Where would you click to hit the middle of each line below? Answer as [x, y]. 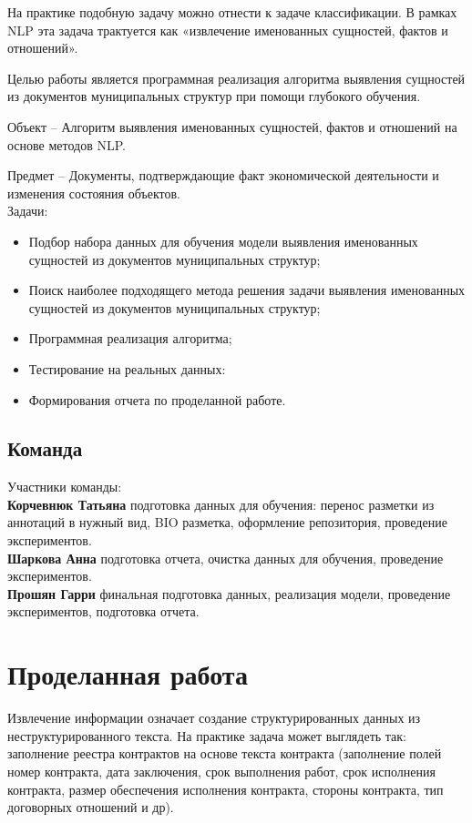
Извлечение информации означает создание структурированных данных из [214, 718]
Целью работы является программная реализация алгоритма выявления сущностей [236, 78]
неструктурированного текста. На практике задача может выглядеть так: [207, 735]
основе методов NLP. [67, 144]
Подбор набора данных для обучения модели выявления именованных [223, 241]
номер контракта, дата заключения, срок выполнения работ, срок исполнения [221, 771]
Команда [45, 448]
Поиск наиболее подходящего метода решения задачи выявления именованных [247, 290]
